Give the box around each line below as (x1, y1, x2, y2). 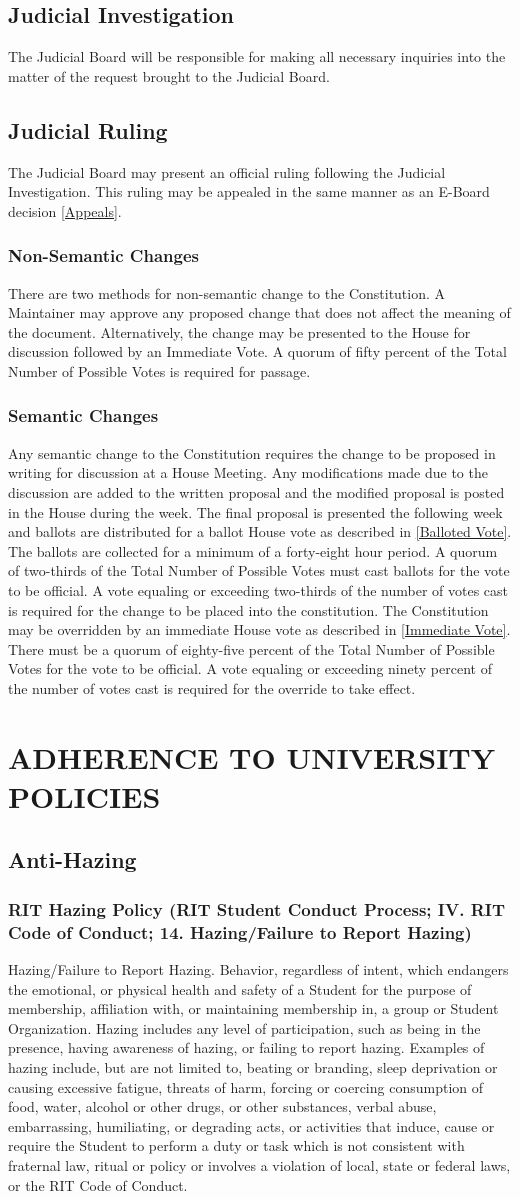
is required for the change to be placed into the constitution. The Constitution (8, 599, 489, 620)
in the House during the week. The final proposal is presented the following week (8, 501, 503, 522)
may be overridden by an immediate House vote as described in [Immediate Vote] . (8, 619, 511, 640)
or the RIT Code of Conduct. (8, 1174, 188, 1195)
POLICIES (8, 775, 161, 816)
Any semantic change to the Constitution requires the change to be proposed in (8, 442, 496, 463)
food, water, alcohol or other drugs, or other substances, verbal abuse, (8, 1096, 437, 1117)
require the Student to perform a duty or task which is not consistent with (8, 1135, 465, 1156)
